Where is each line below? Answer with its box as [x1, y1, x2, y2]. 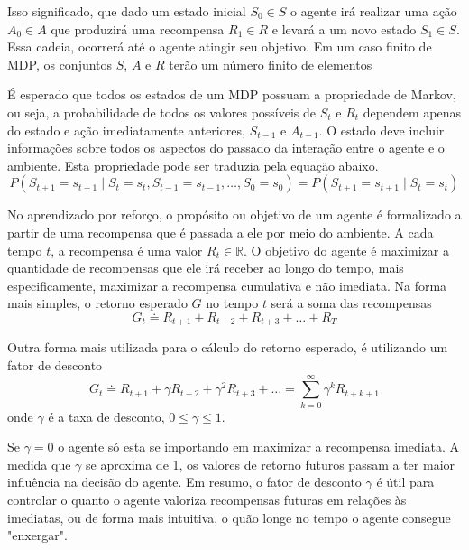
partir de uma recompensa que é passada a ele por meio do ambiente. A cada [7, 222, 434, 241]
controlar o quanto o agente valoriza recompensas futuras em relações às [7, 490, 407, 509]
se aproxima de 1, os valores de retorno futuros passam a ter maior [85, 454, 455, 473]
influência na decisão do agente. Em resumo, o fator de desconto [7, 472, 362, 491]
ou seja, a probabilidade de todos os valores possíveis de [7, 102, 317, 121]
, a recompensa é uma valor [51, 240, 203, 259]
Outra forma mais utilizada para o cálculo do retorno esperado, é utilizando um [7, 338, 448, 357]
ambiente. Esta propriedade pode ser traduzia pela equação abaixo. [7, 155, 379, 174]
